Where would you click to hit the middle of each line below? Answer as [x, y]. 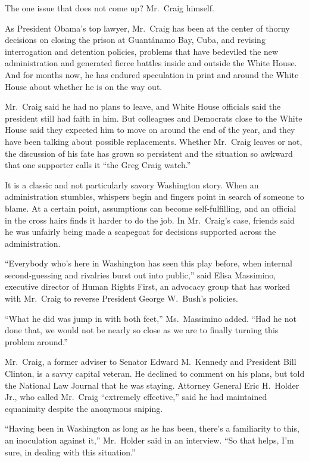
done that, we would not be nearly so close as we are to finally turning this [142, 330]
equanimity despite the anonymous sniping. [84, 408]
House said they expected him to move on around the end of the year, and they [150, 130]
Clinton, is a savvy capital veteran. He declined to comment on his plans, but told [155, 373]
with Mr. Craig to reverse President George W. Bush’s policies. [121, 298]
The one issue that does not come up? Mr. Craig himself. [110, 8]
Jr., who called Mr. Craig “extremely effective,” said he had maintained [136, 397]
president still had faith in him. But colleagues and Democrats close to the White [154, 118]
